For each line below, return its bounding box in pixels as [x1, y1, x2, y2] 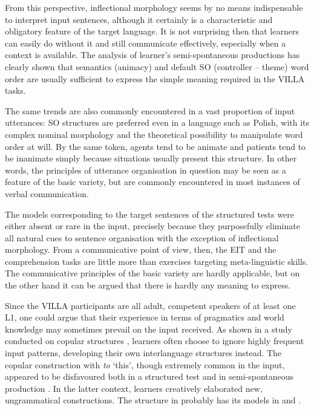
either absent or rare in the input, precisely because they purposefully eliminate [5, 220, 300, 232]
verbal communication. [5, 187, 89, 200]
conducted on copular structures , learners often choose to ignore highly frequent [5, 334, 304, 347]
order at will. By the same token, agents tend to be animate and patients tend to [5, 140, 306, 152]
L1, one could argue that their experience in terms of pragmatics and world [5, 311, 284, 324]
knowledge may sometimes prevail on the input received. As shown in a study [5, 322, 292, 335]
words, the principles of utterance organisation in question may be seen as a [5, 163, 286, 176]
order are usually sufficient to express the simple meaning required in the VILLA [5, 72, 305, 85]
